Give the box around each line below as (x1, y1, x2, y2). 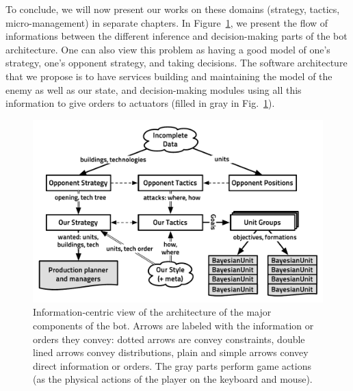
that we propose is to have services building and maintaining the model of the (5, 68, 332, 83)
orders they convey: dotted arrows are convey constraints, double (33, 331, 305, 346)
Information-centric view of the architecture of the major (33, 305, 272, 319)
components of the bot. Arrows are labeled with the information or (33, 318, 314, 332)
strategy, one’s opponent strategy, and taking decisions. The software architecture (5, 55, 348, 70)
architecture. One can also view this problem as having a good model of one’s (5, 42, 330, 56)
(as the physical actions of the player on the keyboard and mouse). (33, 372, 313, 386)
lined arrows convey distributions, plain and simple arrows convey (33, 345, 309, 360)
